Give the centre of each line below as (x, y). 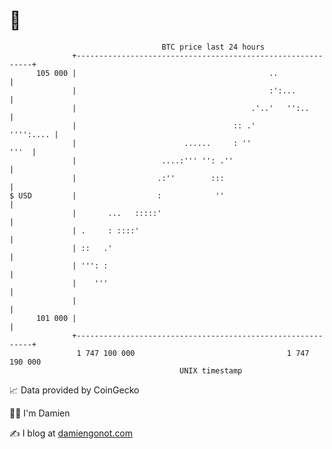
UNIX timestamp (211, 370)
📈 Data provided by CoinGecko (74, 390)
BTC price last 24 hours (213, 47)
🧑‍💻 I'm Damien (40, 413)
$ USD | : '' (117, 195)
